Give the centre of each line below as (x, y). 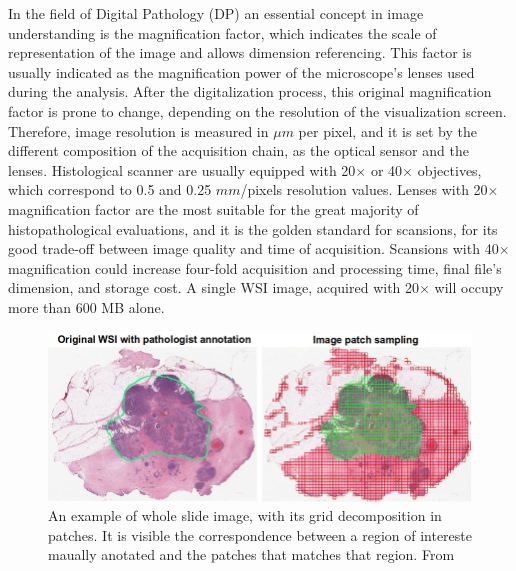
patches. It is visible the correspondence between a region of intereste (260, 534)
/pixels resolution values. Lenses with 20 (364, 189)
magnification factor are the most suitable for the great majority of (213, 208)
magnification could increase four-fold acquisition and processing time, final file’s (255, 267)
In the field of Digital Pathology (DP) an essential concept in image (216, 13)
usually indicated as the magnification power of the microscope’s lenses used (241, 71)
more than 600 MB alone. (86, 306)
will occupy (469, 287)
